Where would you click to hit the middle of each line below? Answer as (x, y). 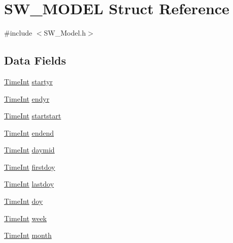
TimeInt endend (29, 132)
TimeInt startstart (33, 116)
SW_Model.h (65, 33)
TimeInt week (25, 218)
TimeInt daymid (29, 150)
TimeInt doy (24, 201)
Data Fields (35, 60)
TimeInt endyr (27, 98)
